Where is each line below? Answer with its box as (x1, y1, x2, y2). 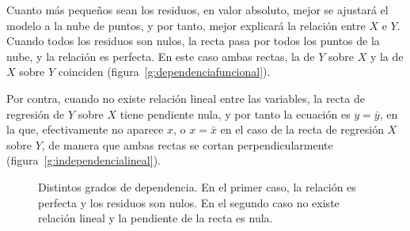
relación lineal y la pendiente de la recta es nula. (38, 210, 273, 226)
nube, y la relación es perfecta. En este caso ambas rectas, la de (6, 47, 315, 64)
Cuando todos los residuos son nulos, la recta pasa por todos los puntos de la (6, 32, 380, 49)
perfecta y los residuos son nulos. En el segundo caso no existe (38, 194, 340, 210)
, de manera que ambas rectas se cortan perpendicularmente (41, 136, 333, 153)
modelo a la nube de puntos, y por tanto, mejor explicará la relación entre (6, 17, 366, 33)
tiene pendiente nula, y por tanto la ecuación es (120, 105, 351, 122)
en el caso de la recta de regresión (220, 121, 384, 138)
